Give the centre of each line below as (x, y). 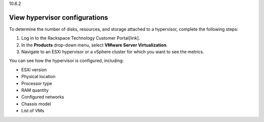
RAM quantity (35, 90)
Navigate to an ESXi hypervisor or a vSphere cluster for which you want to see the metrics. (113, 52)
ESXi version (34, 70)
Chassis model (36, 104)
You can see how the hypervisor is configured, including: (66, 61)
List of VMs (33, 111)
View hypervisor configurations (59, 17)
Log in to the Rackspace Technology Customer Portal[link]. (81, 38)
